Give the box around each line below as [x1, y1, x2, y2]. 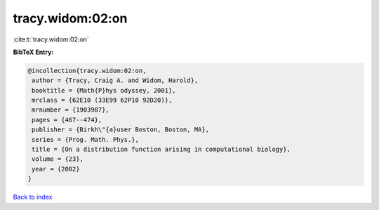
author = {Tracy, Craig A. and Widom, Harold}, [32, 77, 199, 84]
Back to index [13, 193, 53, 202]
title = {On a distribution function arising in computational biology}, [32, 145, 291, 154]
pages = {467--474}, [32, 116, 102, 124]
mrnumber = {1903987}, [32, 106, 110, 114]
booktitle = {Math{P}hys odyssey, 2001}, [32, 86, 176, 94]
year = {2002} [32, 165, 80, 173]
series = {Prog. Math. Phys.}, [32, 136, 140, 143]
